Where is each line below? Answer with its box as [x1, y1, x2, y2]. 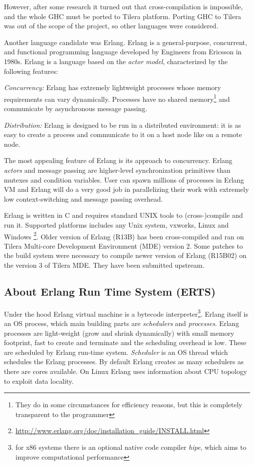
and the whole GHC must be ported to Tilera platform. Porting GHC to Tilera [4, 11, 241, 21]
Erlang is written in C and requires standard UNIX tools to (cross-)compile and [4, 210, 243, 220]
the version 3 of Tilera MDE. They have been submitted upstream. [4, 259, 205, 270]
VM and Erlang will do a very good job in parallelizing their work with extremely [4, 184, 249, 194]
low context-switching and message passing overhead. [4, 193, 163, 204]
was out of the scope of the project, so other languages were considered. [4, 21, 218, 31]
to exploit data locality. [4, 375, 74, 386]
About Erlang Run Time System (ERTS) [4, 283, 216, 299]
